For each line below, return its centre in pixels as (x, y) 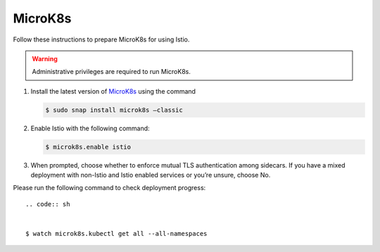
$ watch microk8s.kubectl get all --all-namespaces (116, 233)
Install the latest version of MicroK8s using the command (113, 91)
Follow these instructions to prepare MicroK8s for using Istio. (101, 39)
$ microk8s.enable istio (88, 147)
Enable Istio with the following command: (90, 128)
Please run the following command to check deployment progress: (109, 188)
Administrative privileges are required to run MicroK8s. (112, 72)
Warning (45, 58)
